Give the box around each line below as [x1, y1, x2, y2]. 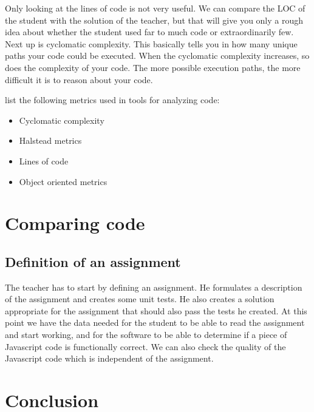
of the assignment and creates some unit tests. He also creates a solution [5, 292, 275, 305]
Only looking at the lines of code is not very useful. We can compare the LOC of [5, 2, 305, 14]
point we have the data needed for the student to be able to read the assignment [5, 316, 305, 329]
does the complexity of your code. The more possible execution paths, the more [5, 61, 301, 73]
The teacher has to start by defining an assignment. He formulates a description [5, 280, 302, 293]
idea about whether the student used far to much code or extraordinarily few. [5, 25, 294, 38]
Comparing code [5, 211, 145, 235]
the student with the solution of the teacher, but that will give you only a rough [5, 13, 304, 26]
